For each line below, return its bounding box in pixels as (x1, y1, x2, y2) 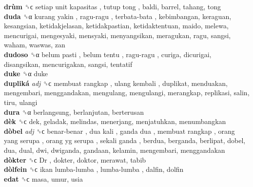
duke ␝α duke (4, 68, 48, 79)
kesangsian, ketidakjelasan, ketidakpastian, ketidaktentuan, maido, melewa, (4, 21, 229, 31)
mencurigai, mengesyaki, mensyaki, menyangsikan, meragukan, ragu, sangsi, (4, 30, 231, 40)
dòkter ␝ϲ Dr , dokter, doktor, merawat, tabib (4, 154, 146, 165)
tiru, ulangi (4, 97, 38, 107)
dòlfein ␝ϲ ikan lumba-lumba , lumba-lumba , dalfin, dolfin (4, 164, 184, 174)
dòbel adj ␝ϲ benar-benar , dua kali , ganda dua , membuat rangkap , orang (4, 125, 235, 136)
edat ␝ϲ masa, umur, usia (4, 173, 83, 184)
